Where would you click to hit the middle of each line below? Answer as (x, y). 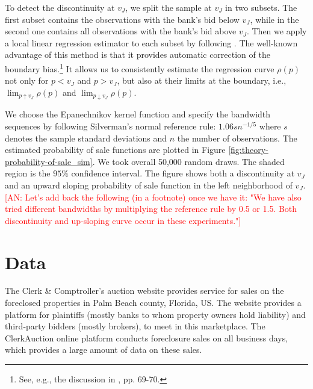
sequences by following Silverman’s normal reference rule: (110, 126)
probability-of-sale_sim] (49, 161)
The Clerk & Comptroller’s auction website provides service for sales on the (144, 291)
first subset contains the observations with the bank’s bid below (122, 19)
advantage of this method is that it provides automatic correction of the (138, 54)
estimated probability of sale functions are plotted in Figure (115, 150)
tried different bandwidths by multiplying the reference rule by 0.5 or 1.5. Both (151, 209)
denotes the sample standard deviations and (86, 138)
